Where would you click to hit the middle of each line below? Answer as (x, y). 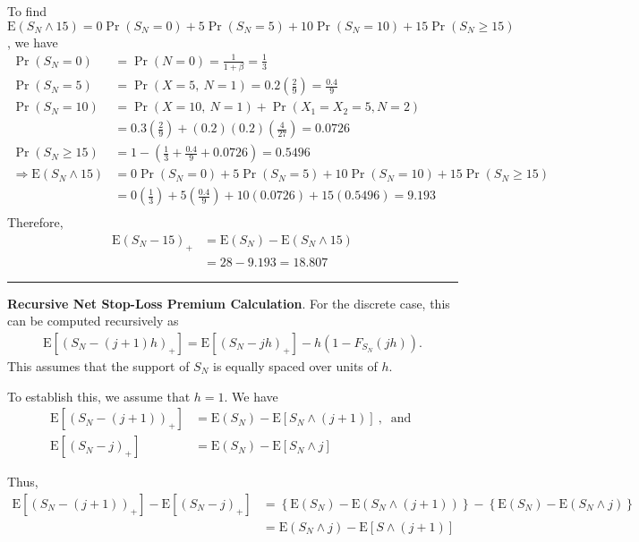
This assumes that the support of (98, 365)
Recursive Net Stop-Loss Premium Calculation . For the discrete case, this (229, 303)
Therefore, (35, 222)
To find (27, 11)
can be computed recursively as (93, 321)
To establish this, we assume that (99, 396)
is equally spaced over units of (295, 365)
